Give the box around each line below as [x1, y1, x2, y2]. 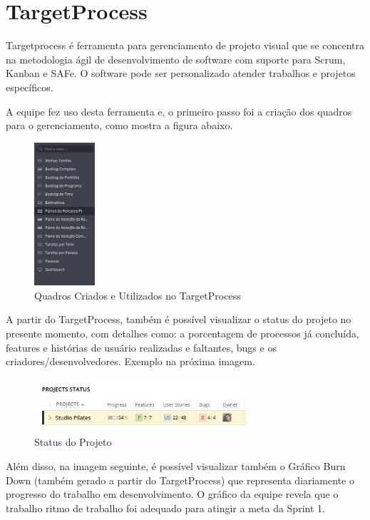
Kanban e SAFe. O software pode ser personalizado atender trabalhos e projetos [6, 66, 356, 81]
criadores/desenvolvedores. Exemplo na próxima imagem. [6, 354, 255, 369]
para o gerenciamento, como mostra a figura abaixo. [6, 118, 233, 133]
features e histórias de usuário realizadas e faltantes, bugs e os [6, 340, 277, 355]
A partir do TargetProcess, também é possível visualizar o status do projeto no [6, 312, 351, 327]
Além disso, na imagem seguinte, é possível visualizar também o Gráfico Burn [6, 458, 346, 473]
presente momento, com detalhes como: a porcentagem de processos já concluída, [6, 326, 359, 341]
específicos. [6, 79, 53, 94]
